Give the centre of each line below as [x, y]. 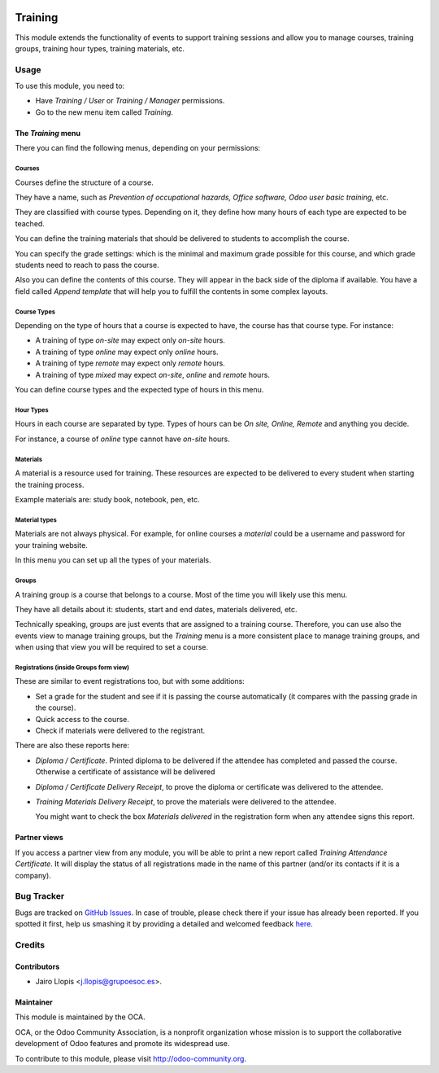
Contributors [37, 966]
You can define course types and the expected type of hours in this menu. [139, 390]
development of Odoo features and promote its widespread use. [122, 1044]
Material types [36, 520]
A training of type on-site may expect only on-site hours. [130, 340]
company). [33, 875]
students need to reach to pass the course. [87, 265]
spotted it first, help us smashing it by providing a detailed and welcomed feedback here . [164, 924]
